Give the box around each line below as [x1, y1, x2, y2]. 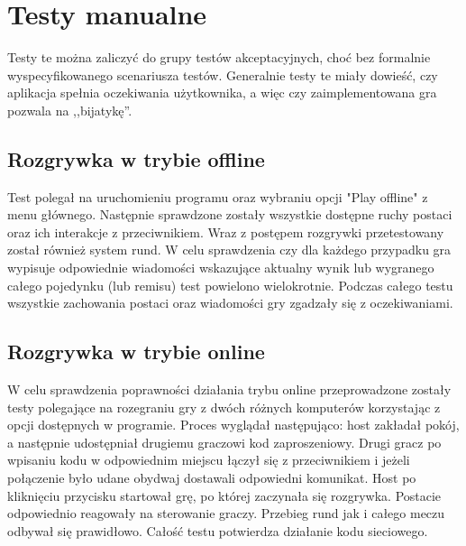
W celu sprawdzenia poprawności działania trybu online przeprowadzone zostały [7, 380, 452, 399]
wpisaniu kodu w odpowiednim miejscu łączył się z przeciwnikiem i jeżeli [7, 450, 410, 469]
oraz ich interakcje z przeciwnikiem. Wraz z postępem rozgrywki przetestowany [7, 222, 444, 241]
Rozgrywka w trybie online [7, 338, 265, 366]
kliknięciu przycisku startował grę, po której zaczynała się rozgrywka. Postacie [7, 486, 442, 504]
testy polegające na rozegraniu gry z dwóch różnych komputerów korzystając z [7, 397, 441, 416]
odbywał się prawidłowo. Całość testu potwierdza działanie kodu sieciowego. [7, 521, 428, 540]
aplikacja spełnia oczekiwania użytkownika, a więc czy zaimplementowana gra [7, 83, 437, 102]
